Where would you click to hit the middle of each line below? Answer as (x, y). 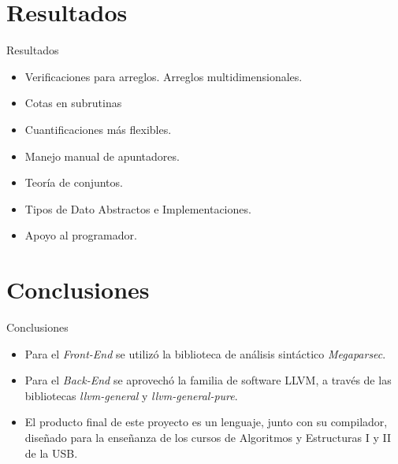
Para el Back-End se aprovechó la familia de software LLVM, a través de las (208, 380)
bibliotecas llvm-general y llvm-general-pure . (131, 395)
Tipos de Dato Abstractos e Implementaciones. (138, 208)
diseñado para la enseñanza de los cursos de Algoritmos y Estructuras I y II (208, 437)
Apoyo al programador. (81, 235)
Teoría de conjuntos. (74, 182)
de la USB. (51, 453)
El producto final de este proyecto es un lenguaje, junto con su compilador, (206, 422)
